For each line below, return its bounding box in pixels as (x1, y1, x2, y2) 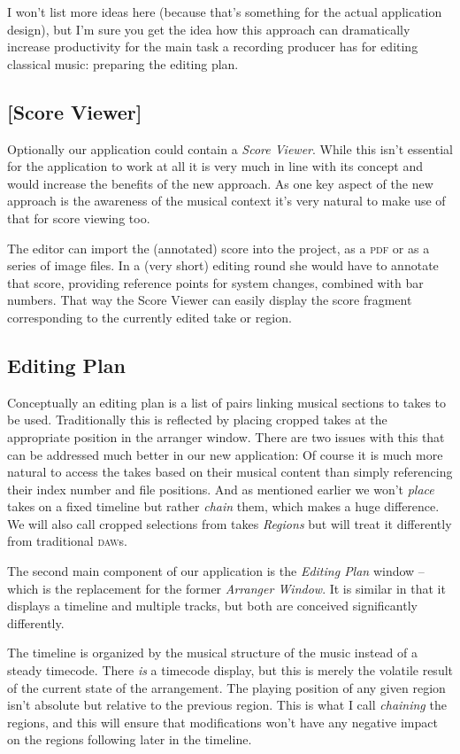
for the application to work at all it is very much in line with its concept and (7, 157, 424, 175)
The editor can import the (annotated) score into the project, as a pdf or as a (7, 238, 430, 257)
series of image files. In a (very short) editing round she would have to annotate (7, 256, 439, 275)
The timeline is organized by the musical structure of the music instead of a (7, 643, 418, 662)
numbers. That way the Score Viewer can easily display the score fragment (7, 291, 412, 309)
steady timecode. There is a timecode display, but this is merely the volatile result (7, 661, 453, 680)
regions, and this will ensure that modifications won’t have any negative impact (7, 712, 438, 731)
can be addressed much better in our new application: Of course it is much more (7, 445, 443, 463)
